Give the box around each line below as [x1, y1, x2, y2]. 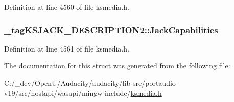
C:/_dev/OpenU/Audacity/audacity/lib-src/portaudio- [4, 78, 178, 88]
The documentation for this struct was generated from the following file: [4, 60, 230, 71]
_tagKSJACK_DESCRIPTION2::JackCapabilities [4, 23, 218, 36]
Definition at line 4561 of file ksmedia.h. [4, 43, 129, 54]
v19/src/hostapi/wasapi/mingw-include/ [4, 87, 131, 98]
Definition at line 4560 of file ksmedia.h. [4, 2, 129, 12]
